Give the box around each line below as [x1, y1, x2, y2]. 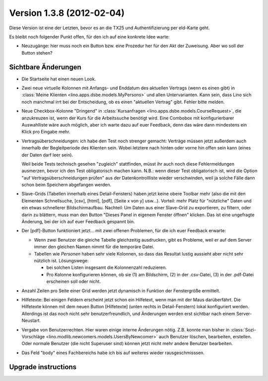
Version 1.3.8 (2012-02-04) [9, 7, 125, 18]
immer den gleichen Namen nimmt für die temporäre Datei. [34, 244, 154, 250]
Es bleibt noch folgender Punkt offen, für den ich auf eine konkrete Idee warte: [9, 34, 170, 40]
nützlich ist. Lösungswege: [34, 258, 89, 263]
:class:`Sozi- [230, 326, 257, 332]
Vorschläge [21, 333, 45, 339]
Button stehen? [21, 50, 53, 56]
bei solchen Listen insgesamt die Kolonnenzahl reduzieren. [46, 264, 167, 270]
